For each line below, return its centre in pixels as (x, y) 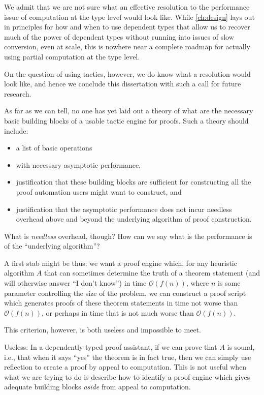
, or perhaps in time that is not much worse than (118, 312)
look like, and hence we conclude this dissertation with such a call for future (123, 84)
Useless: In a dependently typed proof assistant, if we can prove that (111, 347)
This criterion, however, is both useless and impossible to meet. (103, 330)
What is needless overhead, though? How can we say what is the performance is (128, 236)
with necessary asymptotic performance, (78, 164)
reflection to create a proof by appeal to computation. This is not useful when (125, 367)
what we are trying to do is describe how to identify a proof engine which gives (127, 376)
